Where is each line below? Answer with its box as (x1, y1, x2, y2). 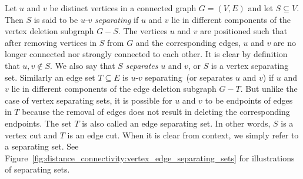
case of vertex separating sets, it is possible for (5, 94, 172, 106)
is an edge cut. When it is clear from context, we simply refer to (67, 128, 299, 141)
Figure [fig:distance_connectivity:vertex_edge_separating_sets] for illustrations (5, 151, 295, 164)
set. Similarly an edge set (5, 71, 95, 83)
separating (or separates (145, 71, 233, 83)
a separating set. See (5, 140, 79, 153)
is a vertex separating (211, 59, 289, 71)
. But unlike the (240, 82, 298, 95)
